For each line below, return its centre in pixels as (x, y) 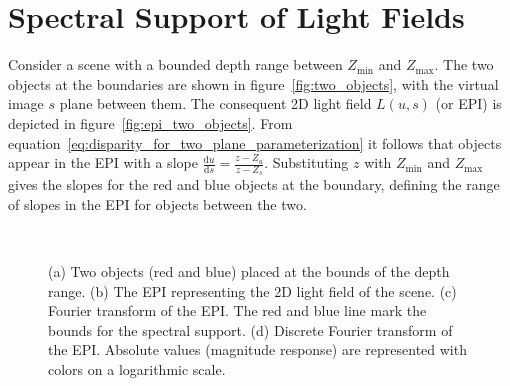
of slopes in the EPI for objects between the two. (157, 203)
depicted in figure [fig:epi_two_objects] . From (150, 122)
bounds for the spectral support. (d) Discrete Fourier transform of (250, 329)
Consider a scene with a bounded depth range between (175, 64)
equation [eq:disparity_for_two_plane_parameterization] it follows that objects (255, 142)
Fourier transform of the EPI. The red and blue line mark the (237, 310)
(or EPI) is (468, 103)
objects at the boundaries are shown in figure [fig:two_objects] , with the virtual (253, 83)
